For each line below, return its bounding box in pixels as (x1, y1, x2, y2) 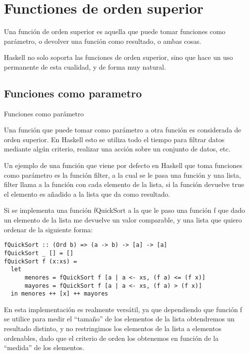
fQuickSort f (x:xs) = (4, 258, 77, 265)
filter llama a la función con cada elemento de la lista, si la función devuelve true (4, 179, 244, 189)
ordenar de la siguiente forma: (4, 224, 93, 234)
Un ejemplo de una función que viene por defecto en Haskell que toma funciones (4, 160, 242, 170)
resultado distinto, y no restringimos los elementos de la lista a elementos (4, 323, 221, 334)
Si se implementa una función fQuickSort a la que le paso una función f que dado (4, 205, 245, 215)
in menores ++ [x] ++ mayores (11, 290, 108, 298)
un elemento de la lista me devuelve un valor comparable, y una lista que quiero (4, 215, 242, 225)
